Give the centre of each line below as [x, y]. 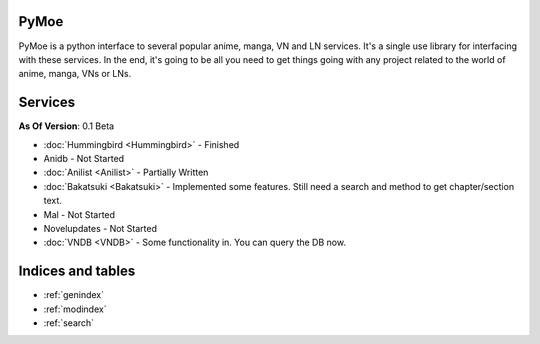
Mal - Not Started [79, 214]
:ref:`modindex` [75, 309]
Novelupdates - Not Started [100, 228]
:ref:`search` [69, 323]
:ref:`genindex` [74, 295]
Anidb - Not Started [84, 158]
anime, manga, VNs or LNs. [75, 74]
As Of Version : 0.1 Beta [66, 126]
